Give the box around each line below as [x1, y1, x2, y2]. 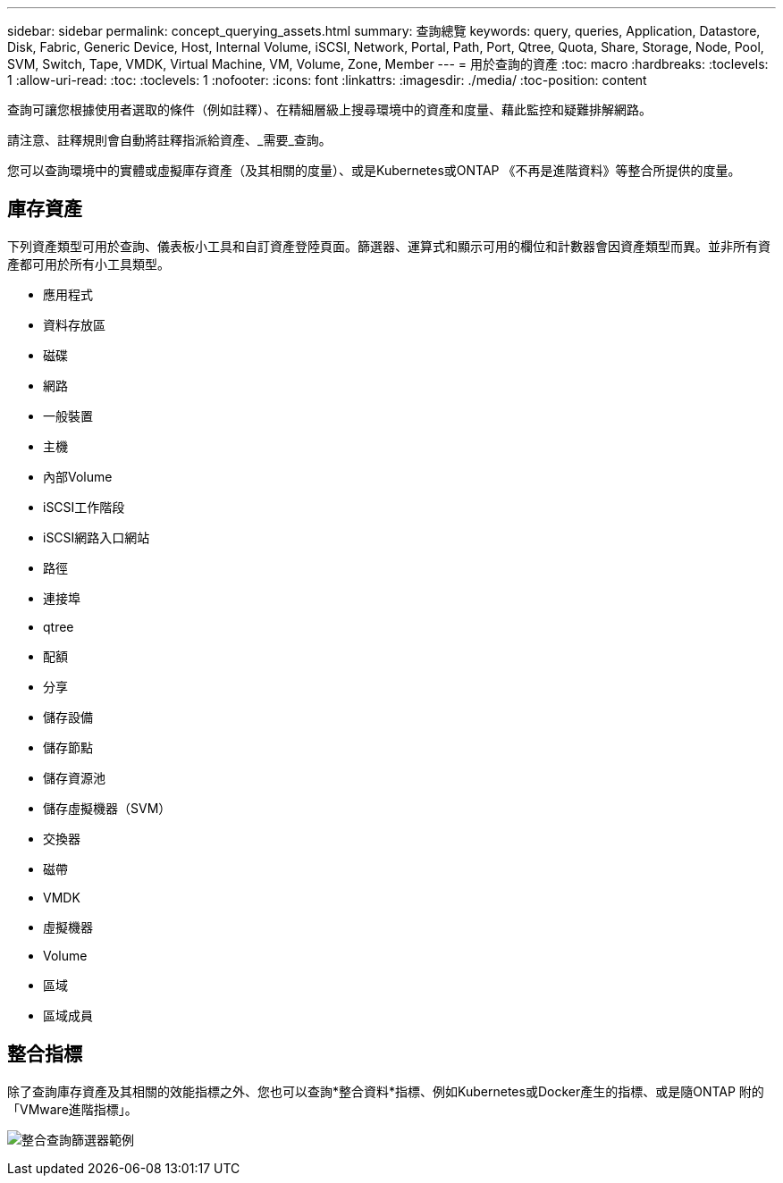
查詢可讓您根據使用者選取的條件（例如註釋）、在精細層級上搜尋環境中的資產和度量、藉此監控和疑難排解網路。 [7, 102, 652, 117]
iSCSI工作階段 [43, 499, 125, 515]
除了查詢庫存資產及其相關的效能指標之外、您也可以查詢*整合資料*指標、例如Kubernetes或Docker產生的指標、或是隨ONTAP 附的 [7, 1083, 764, 1099]
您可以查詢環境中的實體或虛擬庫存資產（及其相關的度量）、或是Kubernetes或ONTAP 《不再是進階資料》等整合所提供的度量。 [7, 163, 741, 178]
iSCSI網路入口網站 [43, 529, 150, 545]
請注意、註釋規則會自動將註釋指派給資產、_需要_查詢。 [7, 132, 332, 147]
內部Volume [43, 468, 113, 484]
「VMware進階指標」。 [7, 1101, 138, 1117]
